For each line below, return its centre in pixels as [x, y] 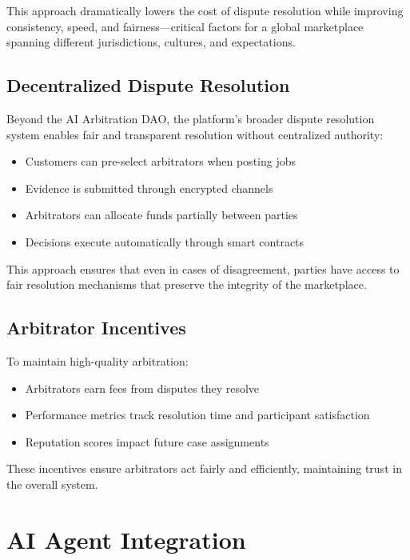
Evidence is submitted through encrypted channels [149, 188]
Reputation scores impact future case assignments [147, 441]
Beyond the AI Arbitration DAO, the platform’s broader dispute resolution [191, 118]
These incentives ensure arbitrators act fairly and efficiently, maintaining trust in [204, 468]
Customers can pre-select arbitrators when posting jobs [160, 161]
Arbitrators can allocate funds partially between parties [161, 215]
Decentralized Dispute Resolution [148, 85]
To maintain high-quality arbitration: [98, 360]
